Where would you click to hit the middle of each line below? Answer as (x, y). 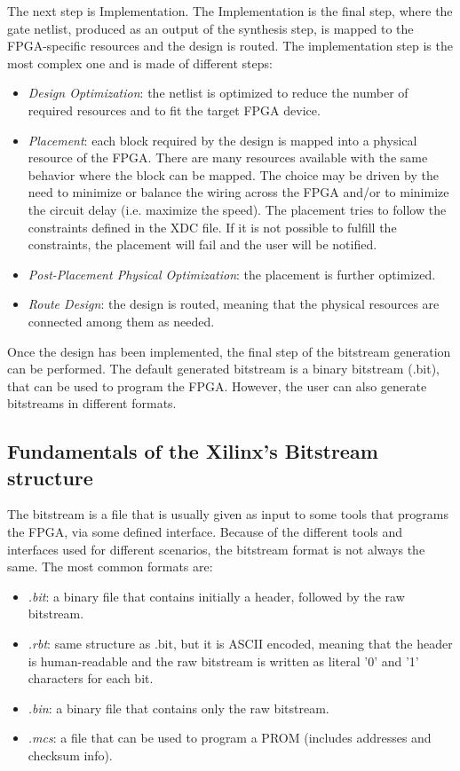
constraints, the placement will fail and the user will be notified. (202, 244)
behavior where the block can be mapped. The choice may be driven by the (233, 174)
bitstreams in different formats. (92, 403)
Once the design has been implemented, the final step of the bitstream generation (229, 351)
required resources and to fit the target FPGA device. (174, 110)
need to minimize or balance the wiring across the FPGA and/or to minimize (238, 192)
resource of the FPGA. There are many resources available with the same (228, 157)
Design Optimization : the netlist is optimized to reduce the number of (218, 93)
